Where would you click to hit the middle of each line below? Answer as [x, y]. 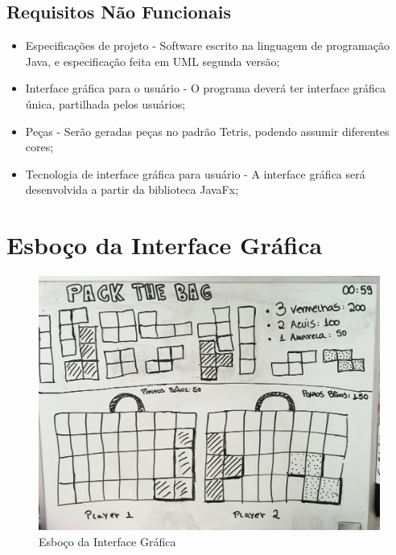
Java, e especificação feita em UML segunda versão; [153, 61]
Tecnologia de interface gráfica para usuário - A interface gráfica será [195, 173]
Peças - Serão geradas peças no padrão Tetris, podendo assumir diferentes [207, 131]
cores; [39, 147]
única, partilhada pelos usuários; [105, 103]
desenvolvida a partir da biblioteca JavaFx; [132, 189]
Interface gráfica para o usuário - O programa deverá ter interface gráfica [206, 88]
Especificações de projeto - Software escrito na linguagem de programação [207, 45]
